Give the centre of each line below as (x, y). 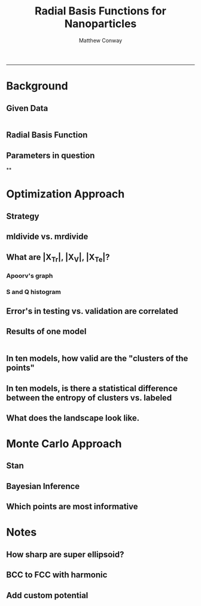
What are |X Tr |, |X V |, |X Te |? (58, 258)
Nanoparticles (100, 24)
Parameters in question (51, 155)
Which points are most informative (72, 507)
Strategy (23, 216)
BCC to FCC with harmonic (57, 575)
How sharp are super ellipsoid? (65, 554)
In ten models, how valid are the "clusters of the (97, 358)
